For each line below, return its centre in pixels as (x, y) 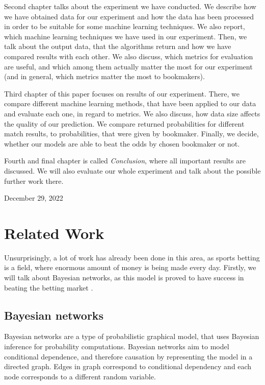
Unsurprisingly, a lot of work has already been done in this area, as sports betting (132, 257)
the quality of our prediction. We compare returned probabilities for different (124, 123)
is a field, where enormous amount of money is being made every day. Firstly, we (130, 267)
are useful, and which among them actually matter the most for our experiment (128, 66)
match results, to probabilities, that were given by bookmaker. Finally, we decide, (131, 134)
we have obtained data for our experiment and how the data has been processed (129, 16)
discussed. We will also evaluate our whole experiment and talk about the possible (132, 170)
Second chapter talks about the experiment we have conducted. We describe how (130, 6)
